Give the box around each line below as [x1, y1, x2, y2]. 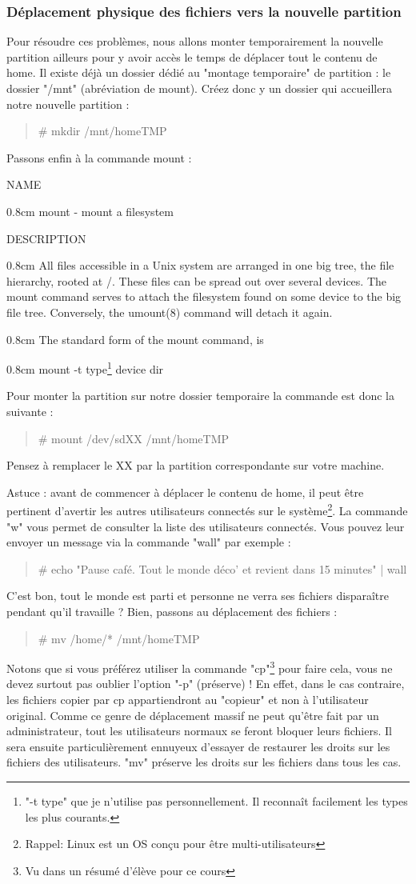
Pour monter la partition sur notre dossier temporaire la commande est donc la [6, 387, 394, 404]
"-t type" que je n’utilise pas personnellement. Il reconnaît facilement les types [25, 792, 408, 809]
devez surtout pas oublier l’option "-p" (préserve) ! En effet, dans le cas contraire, [6, 675, 405, 692]
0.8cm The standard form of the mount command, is [6, 330, 264, 347]
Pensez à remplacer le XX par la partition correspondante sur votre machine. [6, 457, 385, 474]
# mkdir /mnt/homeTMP [38, 122, 167, 139]
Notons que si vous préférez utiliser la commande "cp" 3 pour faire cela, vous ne [6, 658, 393, 676]
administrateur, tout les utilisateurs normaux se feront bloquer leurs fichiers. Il [6, 722, 392, 739]
